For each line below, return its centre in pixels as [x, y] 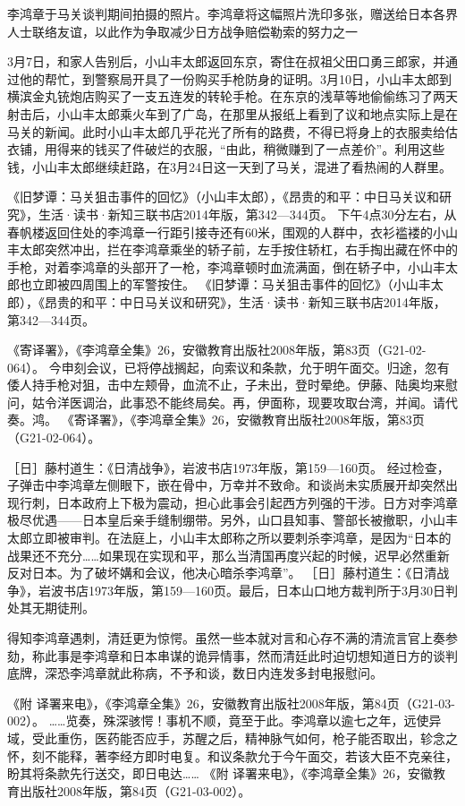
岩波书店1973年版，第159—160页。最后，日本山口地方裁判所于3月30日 [241, 590]
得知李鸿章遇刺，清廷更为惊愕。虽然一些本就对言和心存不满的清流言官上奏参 [232, 638]
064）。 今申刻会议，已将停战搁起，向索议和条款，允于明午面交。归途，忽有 [228, 367]
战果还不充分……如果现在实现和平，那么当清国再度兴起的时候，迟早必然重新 [228, 555]
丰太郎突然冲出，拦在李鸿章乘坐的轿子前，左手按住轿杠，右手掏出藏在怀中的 [232, 249]
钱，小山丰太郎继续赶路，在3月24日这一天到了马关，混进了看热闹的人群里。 [229, 166]
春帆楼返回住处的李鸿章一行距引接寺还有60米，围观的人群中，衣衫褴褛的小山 [232, 232]
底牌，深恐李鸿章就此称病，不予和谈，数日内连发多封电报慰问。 [195, 673]
